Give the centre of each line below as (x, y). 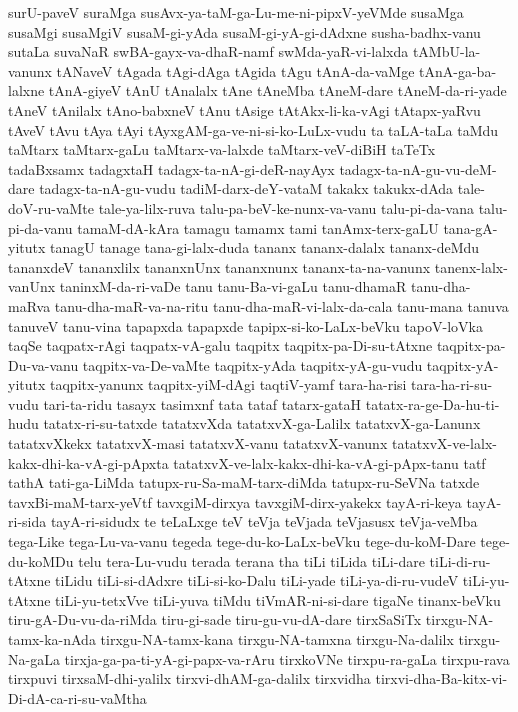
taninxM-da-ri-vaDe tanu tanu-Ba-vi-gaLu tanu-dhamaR (233, 286)
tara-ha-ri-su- (452, 384)
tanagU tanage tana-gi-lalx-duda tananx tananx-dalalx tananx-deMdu (265, 247)
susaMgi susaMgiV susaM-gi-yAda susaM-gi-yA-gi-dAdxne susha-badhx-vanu (244, 31)
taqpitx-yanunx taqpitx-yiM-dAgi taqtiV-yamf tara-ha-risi (228, 384)
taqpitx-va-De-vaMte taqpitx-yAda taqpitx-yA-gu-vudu (252, 364)
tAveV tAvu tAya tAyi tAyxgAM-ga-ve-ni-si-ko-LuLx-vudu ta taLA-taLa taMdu (253, 129)
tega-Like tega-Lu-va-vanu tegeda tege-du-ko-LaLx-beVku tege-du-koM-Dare (242, 541)
